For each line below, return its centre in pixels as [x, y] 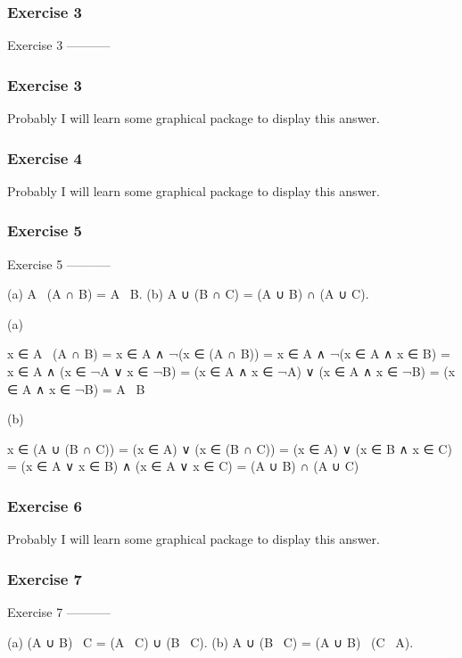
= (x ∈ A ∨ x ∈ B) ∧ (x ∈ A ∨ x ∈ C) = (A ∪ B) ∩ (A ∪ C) [183, 466]
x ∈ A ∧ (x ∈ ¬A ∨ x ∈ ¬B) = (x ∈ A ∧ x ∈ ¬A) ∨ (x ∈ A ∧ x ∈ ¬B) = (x [231, 371]
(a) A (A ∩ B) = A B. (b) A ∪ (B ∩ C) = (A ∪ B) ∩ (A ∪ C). [188, 294]
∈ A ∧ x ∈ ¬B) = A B [76, 388]
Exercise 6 [45, 505]
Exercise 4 [45, 157]
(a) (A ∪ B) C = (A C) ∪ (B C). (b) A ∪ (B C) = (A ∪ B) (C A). [210, 642]
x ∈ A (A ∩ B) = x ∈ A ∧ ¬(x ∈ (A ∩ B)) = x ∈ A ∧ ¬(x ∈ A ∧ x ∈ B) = [229, 354]
